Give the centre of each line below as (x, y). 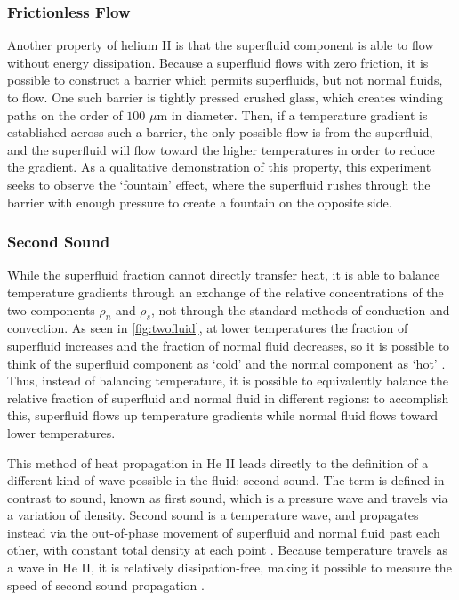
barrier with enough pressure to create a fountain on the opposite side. (200, 202)
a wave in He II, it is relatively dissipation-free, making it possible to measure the (229, 568)
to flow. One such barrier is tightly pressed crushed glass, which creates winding (225, 97)
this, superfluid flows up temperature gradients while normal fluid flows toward (223, 415)
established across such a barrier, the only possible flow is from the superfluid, (220, 132)
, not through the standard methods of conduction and (300, 309)
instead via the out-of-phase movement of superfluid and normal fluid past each (224, 532)
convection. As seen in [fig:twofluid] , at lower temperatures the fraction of (208, 328)
